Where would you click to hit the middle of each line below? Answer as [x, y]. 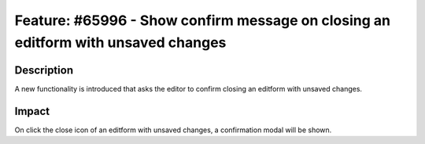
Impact [32, 111]
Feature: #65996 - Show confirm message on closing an [203, 20]
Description [44, 70]
